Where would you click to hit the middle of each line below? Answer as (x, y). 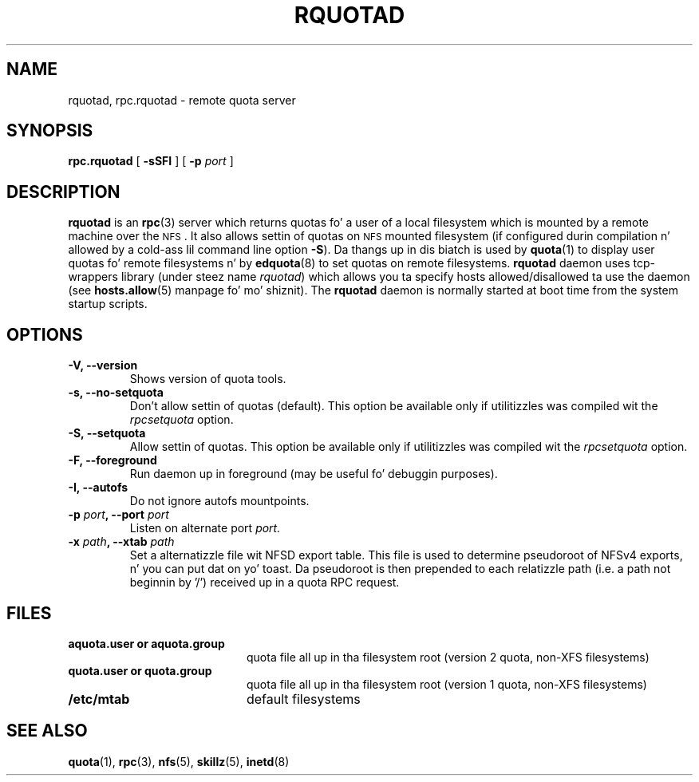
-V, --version (103, 365)
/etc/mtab (99, 699)
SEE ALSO (47, 731)
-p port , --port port (118, 515)
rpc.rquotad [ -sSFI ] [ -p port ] (151, 161)
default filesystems (303, 699)
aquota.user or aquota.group (146, 643)
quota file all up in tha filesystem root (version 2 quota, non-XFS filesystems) (448, 657)
